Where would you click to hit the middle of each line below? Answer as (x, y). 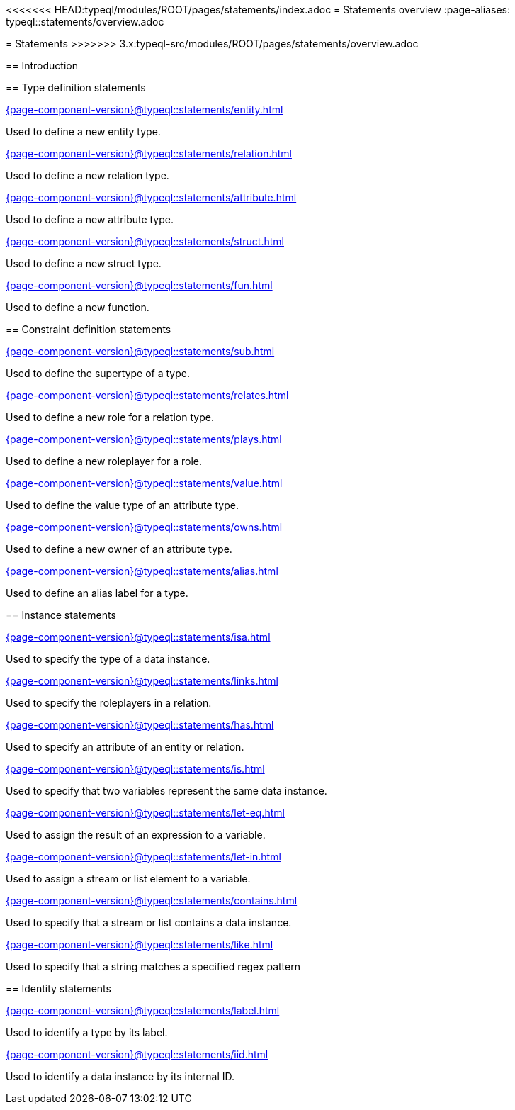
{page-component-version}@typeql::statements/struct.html (145, 241)
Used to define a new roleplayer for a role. (104, 461)
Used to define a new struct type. (84, 263)
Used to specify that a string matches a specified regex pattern (153, 966)
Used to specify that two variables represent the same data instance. (166, 791)
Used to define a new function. (78, 307)
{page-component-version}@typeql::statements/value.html (144, 483)
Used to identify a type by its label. (87, 1032)
